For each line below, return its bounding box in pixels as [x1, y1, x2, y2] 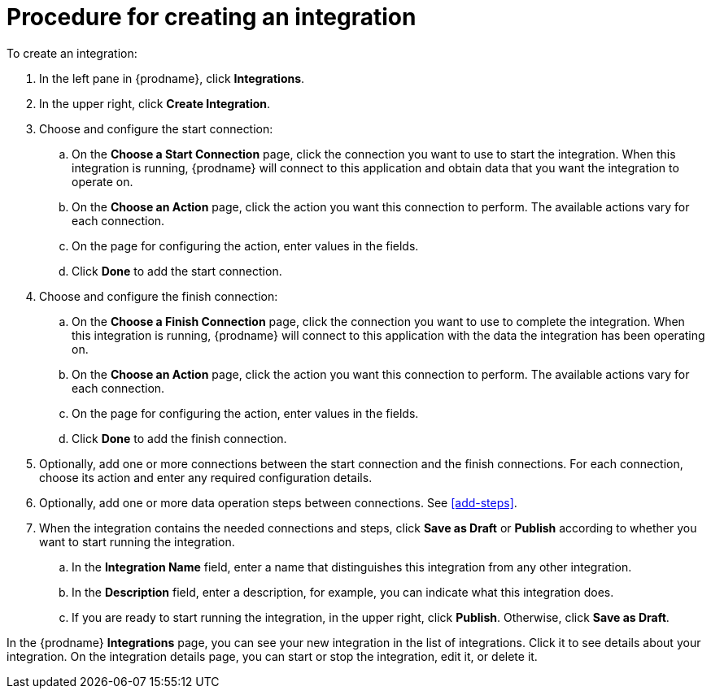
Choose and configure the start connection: [39, 121, 273, 136]
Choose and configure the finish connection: [39, 289, 278, 303]
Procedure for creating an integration [7, 3, 417, 31]
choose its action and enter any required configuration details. [39, 470, 373, 484]
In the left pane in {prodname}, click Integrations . [39, 71, 305, 85]
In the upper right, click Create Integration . [39, 96, 271, 111]
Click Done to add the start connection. [72, 263, 282, 278]
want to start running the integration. [39, 534, 235, 549]
